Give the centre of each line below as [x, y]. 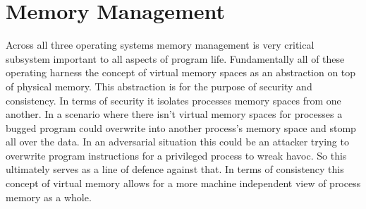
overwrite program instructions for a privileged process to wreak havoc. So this [176, 155]
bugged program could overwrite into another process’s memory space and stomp [181, 127]
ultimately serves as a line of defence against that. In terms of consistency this [175, 169]
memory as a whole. [49, 197]
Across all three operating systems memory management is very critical [160, 45]
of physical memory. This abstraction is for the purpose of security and [159, 86]
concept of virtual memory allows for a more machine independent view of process [183, 183]
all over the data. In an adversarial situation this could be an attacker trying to [177, 142]
